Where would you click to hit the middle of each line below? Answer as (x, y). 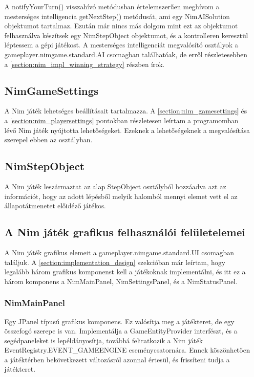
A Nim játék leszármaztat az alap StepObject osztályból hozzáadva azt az (115, 186)
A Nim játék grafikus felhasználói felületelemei (125, 232)
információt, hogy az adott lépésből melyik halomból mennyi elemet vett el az (121, 196)
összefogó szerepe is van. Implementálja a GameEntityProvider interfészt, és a (121, 331)
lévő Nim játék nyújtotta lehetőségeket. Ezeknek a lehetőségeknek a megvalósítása (127, 130)
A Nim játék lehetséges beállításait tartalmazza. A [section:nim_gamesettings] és (126, 111)
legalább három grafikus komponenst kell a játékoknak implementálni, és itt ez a (125, 272)
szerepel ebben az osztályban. (49, 140)
